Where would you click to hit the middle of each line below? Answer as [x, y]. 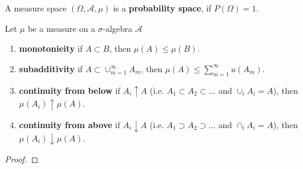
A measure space [36, 8]
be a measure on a [61, 28]
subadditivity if [51, 68]
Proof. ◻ [22, 159]
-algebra [117, 28]
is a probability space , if [162, 8]
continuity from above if [70, 124]
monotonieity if [51, 48]
